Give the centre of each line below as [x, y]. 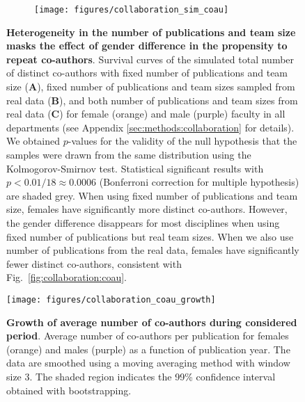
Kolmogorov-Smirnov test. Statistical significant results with [135, 168]
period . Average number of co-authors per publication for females [148, 336]
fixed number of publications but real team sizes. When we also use [150, 236]
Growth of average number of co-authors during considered [152, 322]
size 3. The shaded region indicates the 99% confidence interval [141, 376]
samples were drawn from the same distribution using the [129, 154]
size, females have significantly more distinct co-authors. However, [147, 209]
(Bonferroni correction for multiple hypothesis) [199, 182]
